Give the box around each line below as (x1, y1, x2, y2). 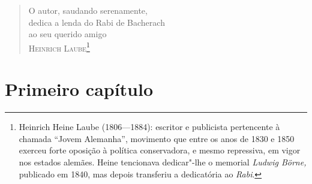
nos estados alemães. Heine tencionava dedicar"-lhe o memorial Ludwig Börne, (19, 155, 307, 168)
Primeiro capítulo (5, 77, 154, 101)
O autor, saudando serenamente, (28, 4, 148, 16)
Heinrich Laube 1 (28, 40, 90, 54)
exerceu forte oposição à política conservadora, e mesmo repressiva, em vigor (19, 144, 301, 156)
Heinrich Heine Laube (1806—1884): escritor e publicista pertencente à (19, 120, 280, 133)
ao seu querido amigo (28, 28, 107, 40)
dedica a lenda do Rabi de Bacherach (28, 16, 165, 28)
